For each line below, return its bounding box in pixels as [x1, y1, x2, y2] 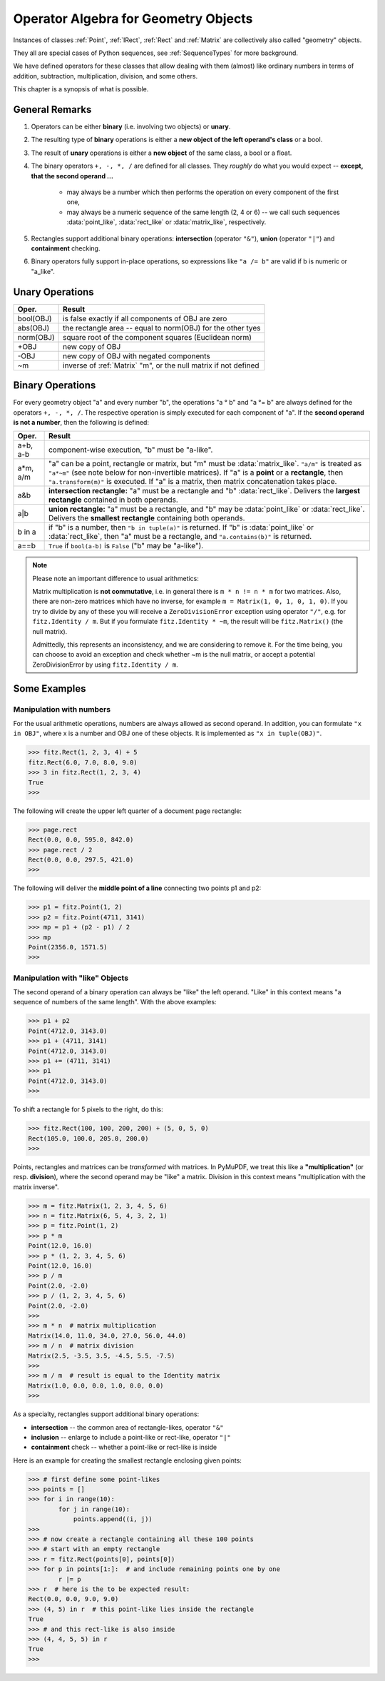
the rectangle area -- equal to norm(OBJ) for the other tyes [63, 323, 261, 333]
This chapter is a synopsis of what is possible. [13, 85, 149, 94]
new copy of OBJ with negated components [63, 350, 210, 360]
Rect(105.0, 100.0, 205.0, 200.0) [28, 1134, 149, 1142]
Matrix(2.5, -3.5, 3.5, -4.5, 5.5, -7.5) [28, 1351, 175, 1360]
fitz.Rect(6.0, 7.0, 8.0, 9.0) [28, 758, 138, 767]
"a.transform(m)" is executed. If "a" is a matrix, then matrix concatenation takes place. [48, 477, 337, 487]
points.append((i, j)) [73, 1515, 153, 1523]
